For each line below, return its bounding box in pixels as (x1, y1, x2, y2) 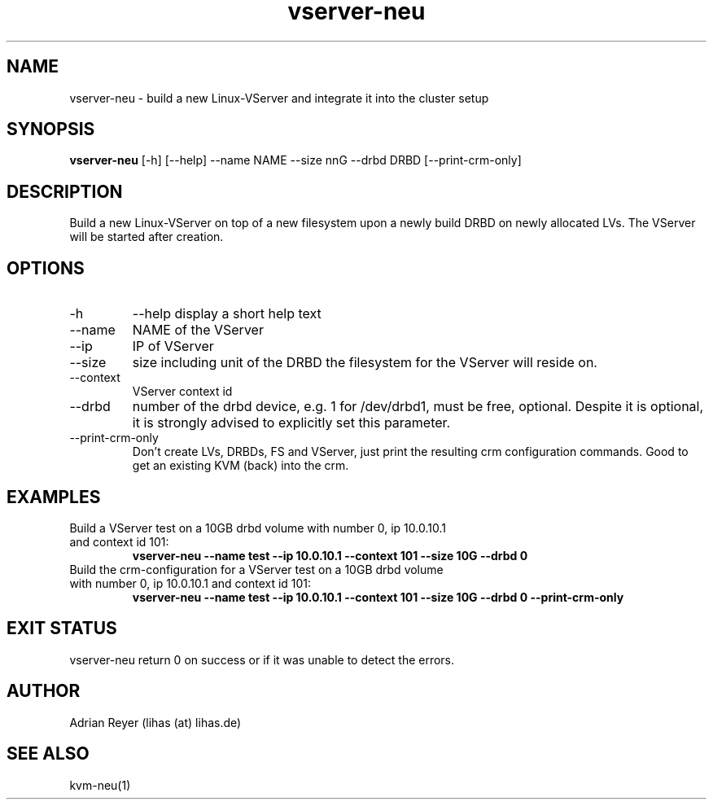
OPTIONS (7, 257, 85, 278)
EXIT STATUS (7, 618, 117, 639)
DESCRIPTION (7, 181, 123, 202)
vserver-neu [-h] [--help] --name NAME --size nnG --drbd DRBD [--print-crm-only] (69, 153, 522, 168)
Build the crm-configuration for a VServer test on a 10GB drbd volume (69, 562, 444, 576)
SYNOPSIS (7, 119, 95, 140)
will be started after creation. (69, 230, 224, 244)
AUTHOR (7, 681, 81, 702)
